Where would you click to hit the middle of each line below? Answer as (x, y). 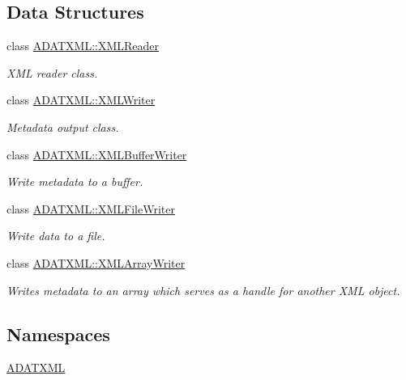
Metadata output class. (63, 127)
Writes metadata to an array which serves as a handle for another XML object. (203, 290)
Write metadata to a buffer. (75, 182)
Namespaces (58, 334)
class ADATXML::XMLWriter (81, 100)
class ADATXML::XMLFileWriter (91, 208)
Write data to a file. (56, 236)
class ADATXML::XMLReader (83, 46)
